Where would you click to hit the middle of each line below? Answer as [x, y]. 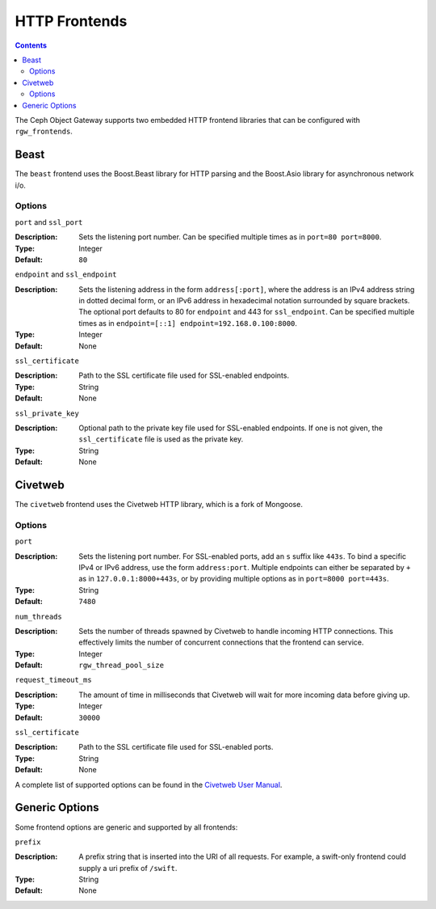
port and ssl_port [49, 222]
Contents [31, 45]
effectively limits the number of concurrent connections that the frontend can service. [221, 642]
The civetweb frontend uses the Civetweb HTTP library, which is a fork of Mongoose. [159, 505]
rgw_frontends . [44, 131]
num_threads [38, 616]
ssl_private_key [47, 413]
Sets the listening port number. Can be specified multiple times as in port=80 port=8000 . [230, 237]
